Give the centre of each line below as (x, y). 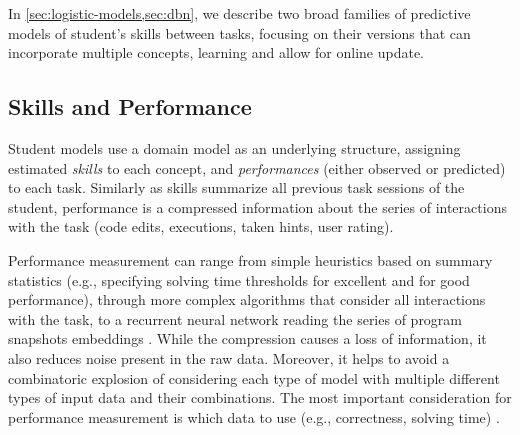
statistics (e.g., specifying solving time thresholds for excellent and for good (239, 279)
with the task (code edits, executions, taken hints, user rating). (201, 226)
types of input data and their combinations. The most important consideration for (260, 397)
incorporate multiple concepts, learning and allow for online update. (216, 52)
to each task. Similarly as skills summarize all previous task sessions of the (236, 187)
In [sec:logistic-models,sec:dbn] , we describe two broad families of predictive (239, 13)
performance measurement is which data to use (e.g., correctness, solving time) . (254, 416)
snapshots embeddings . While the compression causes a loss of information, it (247, 338)
